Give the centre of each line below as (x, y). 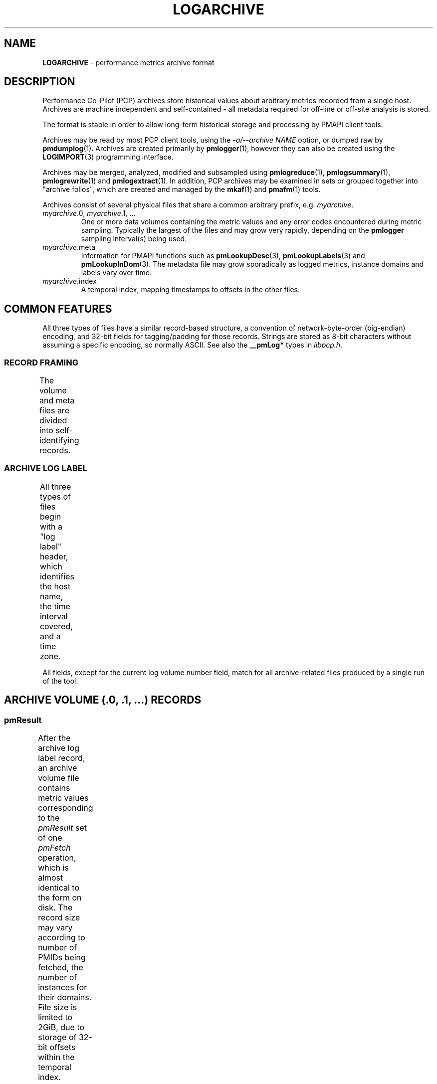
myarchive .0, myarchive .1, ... (89, 213)
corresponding (66, 808)
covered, (56, 626)
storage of (57, 1037)
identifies (57, 576)
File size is (58, 1007)
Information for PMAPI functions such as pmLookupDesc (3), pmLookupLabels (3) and (223, 256)
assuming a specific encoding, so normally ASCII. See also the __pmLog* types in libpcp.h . (193, 345)
